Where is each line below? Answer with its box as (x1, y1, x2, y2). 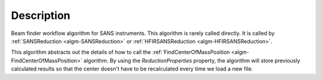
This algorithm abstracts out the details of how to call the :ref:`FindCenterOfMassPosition (11, 49, 230, 56)
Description (11, 9, 71, 22)
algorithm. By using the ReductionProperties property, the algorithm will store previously (83, 57, 301, 64)
